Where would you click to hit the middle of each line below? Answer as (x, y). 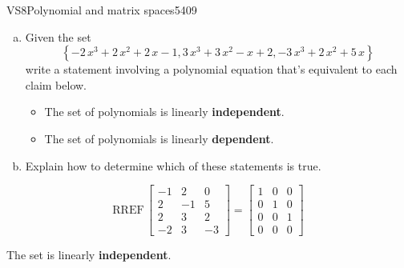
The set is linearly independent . (89, 255)
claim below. (56, 84)
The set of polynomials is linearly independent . (164, 112)
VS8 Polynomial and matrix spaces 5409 (102, 10)
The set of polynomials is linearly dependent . (159, 138)
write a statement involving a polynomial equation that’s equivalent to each (211, 69)
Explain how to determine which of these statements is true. (173, 165)
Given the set (58, 36)
